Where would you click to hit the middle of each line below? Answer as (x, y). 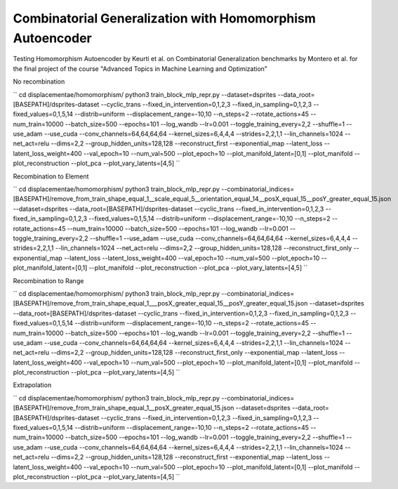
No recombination (39, 81)
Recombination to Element (51, 176)
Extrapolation (32, 385)
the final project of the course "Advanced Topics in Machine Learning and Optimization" (140, 69)
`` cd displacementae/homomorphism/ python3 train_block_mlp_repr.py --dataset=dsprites (145, 94)
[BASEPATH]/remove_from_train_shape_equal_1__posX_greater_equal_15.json (124, 408)
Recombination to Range (48, 280)
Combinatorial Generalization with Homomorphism (164, 18)
